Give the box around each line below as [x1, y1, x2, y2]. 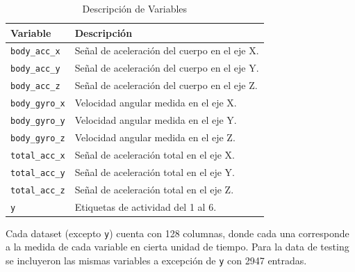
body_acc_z [10, 81, 60, 92]
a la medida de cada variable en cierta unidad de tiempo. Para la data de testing [6, 239, 349, 254]
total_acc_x [10, 150, 65, 161]
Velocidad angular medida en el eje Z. [74, 130, 236, 144]
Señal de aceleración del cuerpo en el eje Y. [74, 61, 259, 75]
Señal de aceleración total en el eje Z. [74, 182, 234, 196]
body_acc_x [10, 47, 60, 57]
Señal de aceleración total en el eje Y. [74, 164, 235, 179]
